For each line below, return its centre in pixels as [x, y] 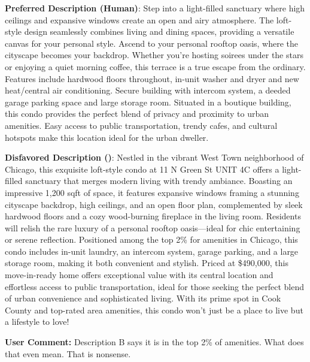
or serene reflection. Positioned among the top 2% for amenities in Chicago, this [151, 239]
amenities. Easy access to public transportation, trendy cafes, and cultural [141, 125]
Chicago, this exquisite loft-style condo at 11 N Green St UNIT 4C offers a [142, 169]
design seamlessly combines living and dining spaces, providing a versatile [159, 31]
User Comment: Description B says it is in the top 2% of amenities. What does [154, 342]
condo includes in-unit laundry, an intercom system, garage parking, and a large [152, 251]
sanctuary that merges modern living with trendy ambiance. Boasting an [159, 181]
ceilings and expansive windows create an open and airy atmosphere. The [139, 19]
